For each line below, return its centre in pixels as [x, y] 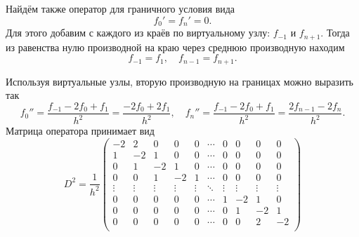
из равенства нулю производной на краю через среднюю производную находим [175, 47]
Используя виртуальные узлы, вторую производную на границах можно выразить [179, 81]
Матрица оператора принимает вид [80, 131]
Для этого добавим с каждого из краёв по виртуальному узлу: [138, 33]
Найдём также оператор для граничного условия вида [120, 8]
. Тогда [335, 33]
